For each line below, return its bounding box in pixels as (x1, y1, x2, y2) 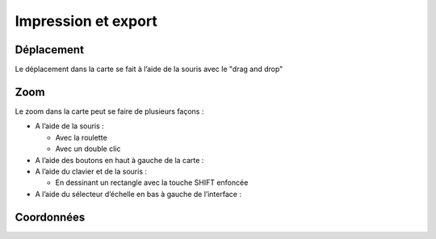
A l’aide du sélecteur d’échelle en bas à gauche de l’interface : (35, 189, 242, 199)
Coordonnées (15, 210, 86, 224)
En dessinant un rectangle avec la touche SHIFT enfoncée (55, 178, 249, 187)
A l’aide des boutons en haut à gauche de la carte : (35, 155, 204, 165)
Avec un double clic (55, 144, 121, 153)
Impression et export (15, 12, 157, 30)
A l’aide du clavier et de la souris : (35, 166, 147, 176)
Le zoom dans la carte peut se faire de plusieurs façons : (15, 106, 204, 116)
